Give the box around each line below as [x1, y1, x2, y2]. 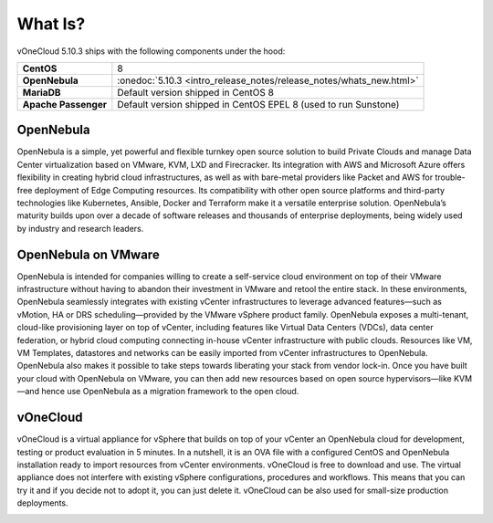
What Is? [16, 14, 86, 34]
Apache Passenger [22, 98, 107, 110]
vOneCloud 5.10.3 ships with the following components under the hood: [16, 46, 286, 57]
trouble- [435, 172, 466, 183]
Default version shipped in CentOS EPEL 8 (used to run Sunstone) [117, 98, 400, 110]
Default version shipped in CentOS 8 [117, 86, 274, 99]
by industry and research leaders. [16, 223, 144, 234]
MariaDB [22, 86, 61, 99]
